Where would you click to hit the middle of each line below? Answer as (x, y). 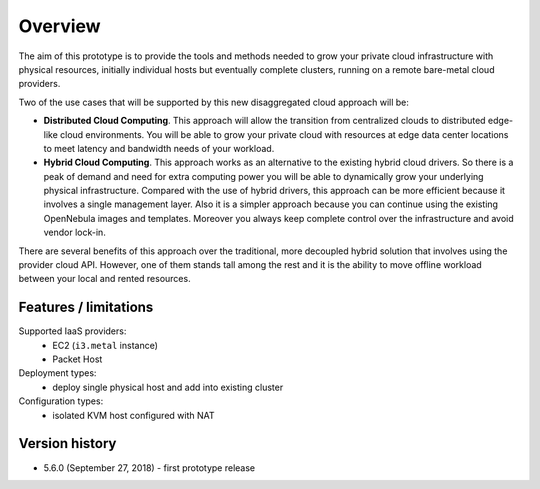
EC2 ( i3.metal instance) (105, 345)
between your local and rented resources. (104, 279)
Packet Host (77, 359)
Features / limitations (86, 307)
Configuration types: (61, 401)
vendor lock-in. (75, 232)
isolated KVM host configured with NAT (133, 415)
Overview (59, 26)
